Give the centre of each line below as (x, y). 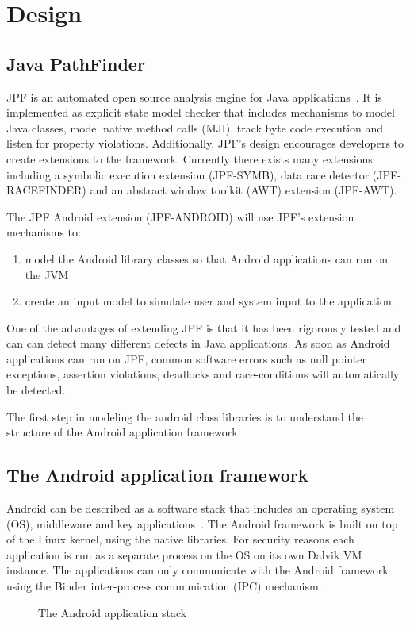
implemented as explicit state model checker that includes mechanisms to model (201, 112)
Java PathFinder (76, 63)
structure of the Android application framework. (124, 432)
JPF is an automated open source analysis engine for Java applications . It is (194, 96)
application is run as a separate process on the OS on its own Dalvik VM (184, 554)
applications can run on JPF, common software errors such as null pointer (186, 358)
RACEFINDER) (46, 190)
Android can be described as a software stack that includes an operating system (201, 508)
